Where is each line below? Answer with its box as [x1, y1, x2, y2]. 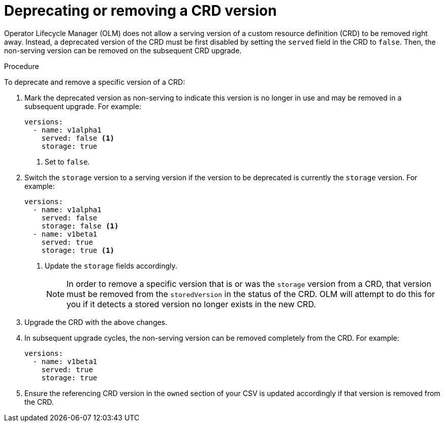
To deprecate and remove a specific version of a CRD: [4, 77, 185, 86]
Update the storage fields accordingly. [45, 261, 177, 270]
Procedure [4, 61, 39, 71]
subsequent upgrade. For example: [24, 102, 141, 111]
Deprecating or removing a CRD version [4, 2, 277, 19]
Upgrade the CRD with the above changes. [24, 317, 168, 326]
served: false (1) [41, 134, 115, 142]
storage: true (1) [41, 246, 115, 254]
